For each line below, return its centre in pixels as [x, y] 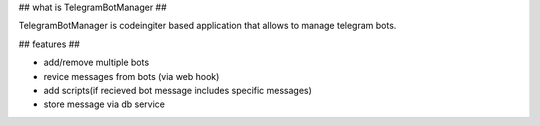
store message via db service [104, 104]
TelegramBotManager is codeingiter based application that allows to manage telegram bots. [207, 26]
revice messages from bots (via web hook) [131, 76]
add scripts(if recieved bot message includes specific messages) [177, 90]
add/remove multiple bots [96, 62]
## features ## [49, 44]
